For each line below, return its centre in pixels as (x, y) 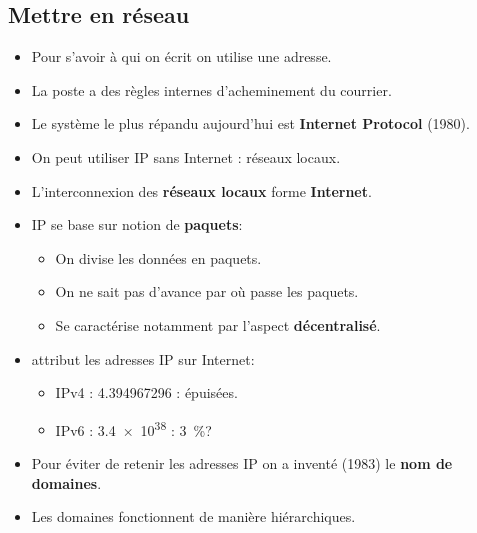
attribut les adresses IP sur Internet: (143, 358)
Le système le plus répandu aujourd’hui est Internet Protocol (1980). (250, 123)
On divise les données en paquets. (158, 257)
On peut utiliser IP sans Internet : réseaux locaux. (186, 156)
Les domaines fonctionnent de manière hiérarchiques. (193, 516)
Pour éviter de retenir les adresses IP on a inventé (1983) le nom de (242, 462)
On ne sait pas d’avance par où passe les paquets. (207, 291)
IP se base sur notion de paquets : (137, 224)
